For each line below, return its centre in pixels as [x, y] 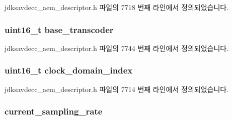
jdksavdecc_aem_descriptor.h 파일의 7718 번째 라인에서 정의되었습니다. [117, 7]
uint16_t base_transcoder [59, 29]
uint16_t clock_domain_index [69, 70]
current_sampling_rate [54, 111]
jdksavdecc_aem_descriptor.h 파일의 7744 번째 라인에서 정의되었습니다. [117, 48]
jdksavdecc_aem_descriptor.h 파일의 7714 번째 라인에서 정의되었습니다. [117, 89]
